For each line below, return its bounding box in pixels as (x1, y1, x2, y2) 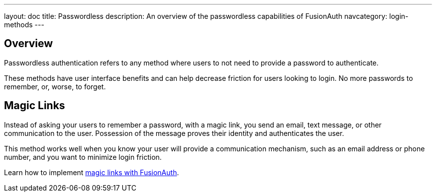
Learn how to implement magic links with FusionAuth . (4, 168, 179, 177)
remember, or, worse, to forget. (4, 82, 106, 91)
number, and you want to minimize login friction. (4, 152, 162, 161)
